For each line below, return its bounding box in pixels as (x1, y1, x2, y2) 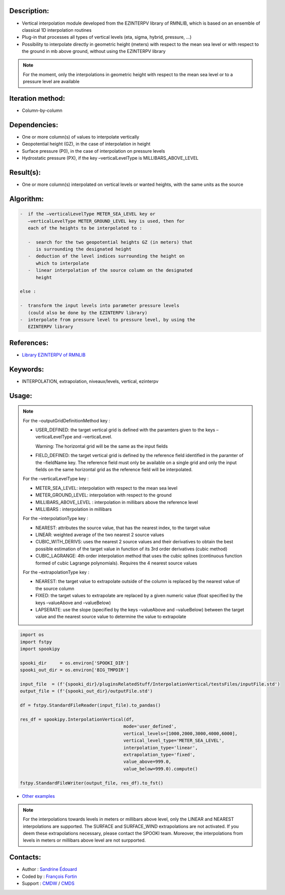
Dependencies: (9, 120, 58, 129)
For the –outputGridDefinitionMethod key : (23, 417, 110, 423)
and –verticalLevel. (73, 434, 113, 440)
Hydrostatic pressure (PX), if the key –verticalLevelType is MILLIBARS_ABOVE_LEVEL (22, 155, 199, 161)
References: (9, 338, 49, 347)
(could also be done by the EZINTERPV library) (28, 310, 148, 315)
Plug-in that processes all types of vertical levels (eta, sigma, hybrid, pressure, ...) (22, 34, 192, 40)
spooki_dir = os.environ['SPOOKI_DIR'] (20, 660, 129, 666)
